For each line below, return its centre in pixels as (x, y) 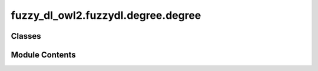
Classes (26, 36)
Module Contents (43, 55)
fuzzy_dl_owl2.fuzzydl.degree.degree (106, 15)
